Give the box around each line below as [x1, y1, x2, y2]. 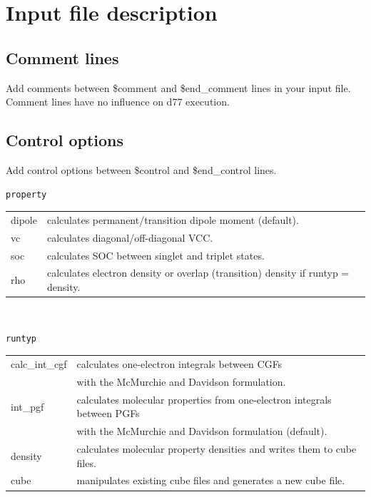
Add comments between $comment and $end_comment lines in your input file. [6, 80, 351, 95]
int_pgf [11, 399, 44, 414]
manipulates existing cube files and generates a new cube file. [76, 473, 345, 488]
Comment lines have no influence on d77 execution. [6, 94, 230, 109]
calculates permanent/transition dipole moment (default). [46, 212, 299, 227]
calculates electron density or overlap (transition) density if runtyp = [46, 265, 350, 280]
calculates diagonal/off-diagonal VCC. [46, 230, 213, 245]
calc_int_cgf [11, 357, 67, 372]
